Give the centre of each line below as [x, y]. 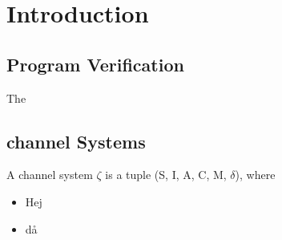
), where [255, 175]
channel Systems [76, 141]
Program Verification [95, 64]
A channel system [50, 175]
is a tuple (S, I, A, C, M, [166, 175]
